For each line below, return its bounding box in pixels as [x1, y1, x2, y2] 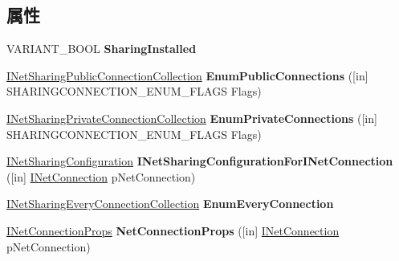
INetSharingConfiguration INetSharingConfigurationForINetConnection [6, 153, 393, 169]
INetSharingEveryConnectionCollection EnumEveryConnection [6, 195, 334, 212]
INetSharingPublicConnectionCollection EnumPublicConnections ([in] [6, 67, 368, 84]
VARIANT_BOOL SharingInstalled [6, 40, 197, 57]
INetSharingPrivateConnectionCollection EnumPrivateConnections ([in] [6, 109, 377, 126]
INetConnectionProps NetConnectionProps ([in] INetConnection [6, 222, 340, 239]
